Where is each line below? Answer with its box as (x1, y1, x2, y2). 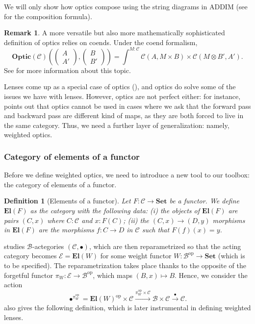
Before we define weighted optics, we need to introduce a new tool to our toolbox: (4, 170, 250, 180)
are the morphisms (38, 224, 94, 235)
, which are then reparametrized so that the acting (89, 241, 241, 251)
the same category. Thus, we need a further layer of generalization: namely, (4, 120, 229, 130)
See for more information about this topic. (4, 65, 131, 75)
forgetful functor (4, 270, 53, 280)
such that (142, 224, 170, 235)
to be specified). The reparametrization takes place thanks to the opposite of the (4, 260, 246, 270)
